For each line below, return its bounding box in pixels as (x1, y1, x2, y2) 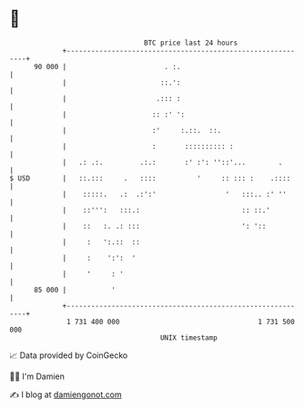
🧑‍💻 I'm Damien (9, 371, 66, 382)
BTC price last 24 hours (144, 38, 238, 47)
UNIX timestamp (159, 332, 218, 343)
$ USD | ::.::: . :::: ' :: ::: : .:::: (9, 173, 291, 183)
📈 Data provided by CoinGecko (9, 350, 128, 361)
